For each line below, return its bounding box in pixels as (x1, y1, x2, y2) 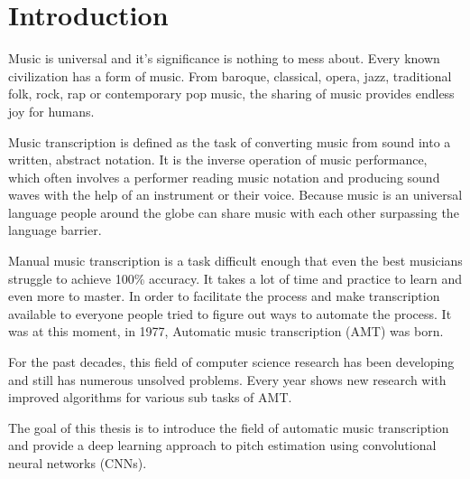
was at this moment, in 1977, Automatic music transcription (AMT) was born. (8, 322, 444, 341)
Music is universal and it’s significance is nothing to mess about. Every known (8, 49, 440, 68)
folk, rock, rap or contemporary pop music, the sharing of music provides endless (8, 84, 455, 103)
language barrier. (8, 221, 102, 239)
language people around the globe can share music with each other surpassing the (8, 202, 459, 221)
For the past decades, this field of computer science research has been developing (8, 352, 455, 371)
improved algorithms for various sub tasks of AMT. (8, 388, 292, 407)
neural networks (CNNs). (8, 454, 147, 472)
